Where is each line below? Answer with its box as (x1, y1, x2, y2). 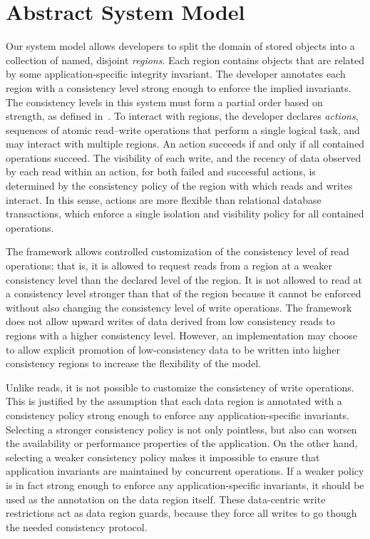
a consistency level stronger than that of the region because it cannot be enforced (6, 286, 361, 301)
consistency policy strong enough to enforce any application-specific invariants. (6, 407, 349, 422)
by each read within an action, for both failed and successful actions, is (6, 164, 316, 179)
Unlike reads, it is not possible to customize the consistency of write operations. (6, 379, 354, 394)
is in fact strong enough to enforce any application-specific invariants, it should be (6, 477, 364, 492)
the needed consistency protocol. (6, 519, 148, 534)
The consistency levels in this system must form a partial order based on (6, 94, 323, 109)
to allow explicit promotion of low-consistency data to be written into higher (6, 342, 340, 356)
